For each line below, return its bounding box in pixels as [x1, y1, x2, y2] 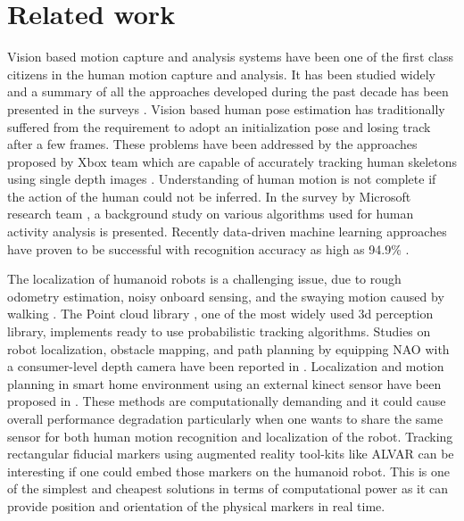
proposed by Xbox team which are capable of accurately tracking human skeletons [7, 152, 457, 170]
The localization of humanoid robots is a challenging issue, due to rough [7, 269, 402, 288]
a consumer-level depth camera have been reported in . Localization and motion [7, 357, 444, 376]
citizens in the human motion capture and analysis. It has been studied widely [7, 64, 435, 83]
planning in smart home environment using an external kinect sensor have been [7, 374, 442, 393]
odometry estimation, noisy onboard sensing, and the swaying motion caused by [7, 286, 444, 305]
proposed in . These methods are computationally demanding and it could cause [7, 392, 446, 410]
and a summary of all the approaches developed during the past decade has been [7, 82, 449, 101]
